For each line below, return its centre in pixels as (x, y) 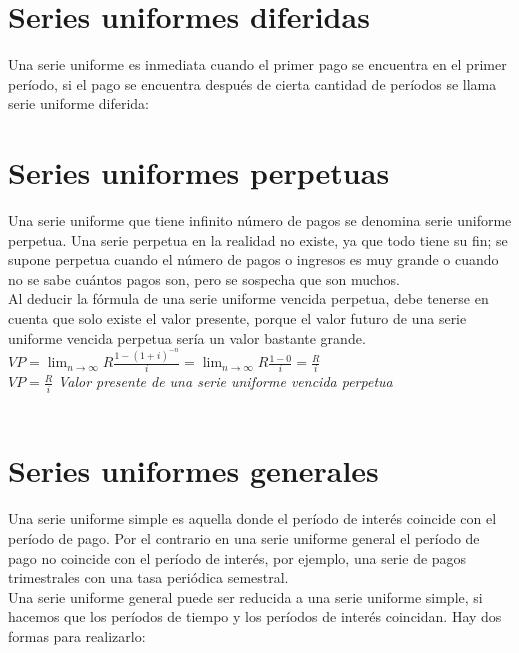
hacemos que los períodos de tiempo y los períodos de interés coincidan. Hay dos (255, 616)
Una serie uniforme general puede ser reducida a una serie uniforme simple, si (245, 596)
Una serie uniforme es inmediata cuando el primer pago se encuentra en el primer (257, 64)
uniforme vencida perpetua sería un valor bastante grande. (187, 337)
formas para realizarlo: (77, 635)
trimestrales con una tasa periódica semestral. (148, 577)
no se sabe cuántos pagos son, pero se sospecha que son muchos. (204, 278)
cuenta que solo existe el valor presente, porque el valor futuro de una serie (237, 318)
